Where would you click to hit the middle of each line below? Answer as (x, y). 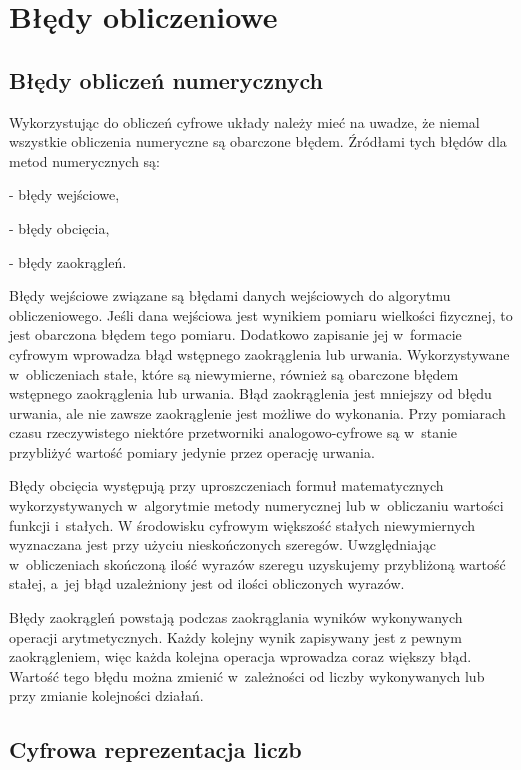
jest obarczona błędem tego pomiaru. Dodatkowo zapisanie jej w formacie (235, 334)
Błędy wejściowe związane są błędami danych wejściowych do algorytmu (230, 295)
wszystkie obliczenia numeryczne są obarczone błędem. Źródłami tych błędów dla (258, 141)
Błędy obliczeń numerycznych (166, 79)
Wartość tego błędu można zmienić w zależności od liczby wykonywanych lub (247, 675)
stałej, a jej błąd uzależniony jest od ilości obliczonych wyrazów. (207, 583)
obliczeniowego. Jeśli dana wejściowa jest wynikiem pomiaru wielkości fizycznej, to (261, 314)
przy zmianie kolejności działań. (106, 695)
